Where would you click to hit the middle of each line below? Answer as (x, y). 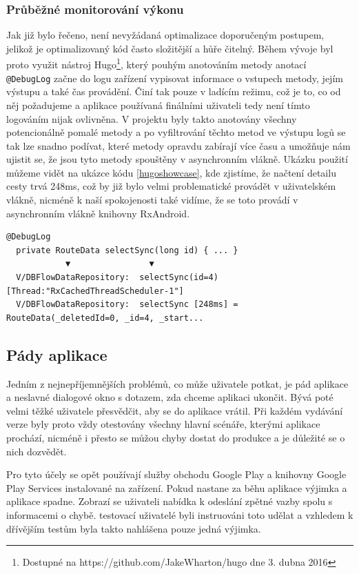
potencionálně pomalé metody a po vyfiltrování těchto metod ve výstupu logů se (176, 132)
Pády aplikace (57, 354)
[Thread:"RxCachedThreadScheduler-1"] (95, 291)
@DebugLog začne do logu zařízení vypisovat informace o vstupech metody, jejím (175, 78)
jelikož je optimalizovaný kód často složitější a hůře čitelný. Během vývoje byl (170, 48)
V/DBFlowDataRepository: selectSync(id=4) (117, 278)
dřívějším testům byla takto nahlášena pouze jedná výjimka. (134, 528)
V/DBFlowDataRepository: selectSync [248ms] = (127, 305)
